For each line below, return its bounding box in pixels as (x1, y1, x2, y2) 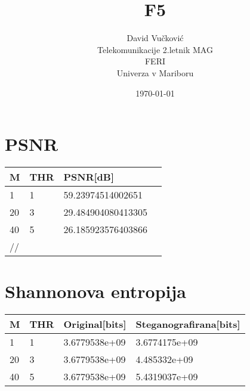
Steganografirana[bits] (135, 317, 240, 331)
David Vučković (126, 32, 184, 44)
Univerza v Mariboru (116, 66, 194, 79)
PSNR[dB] (63, 170, 115, 184)
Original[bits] (63, 317, 126, 331)
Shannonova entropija (5, 279, 186, 303)
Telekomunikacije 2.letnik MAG (97, 43, 213, 55)
